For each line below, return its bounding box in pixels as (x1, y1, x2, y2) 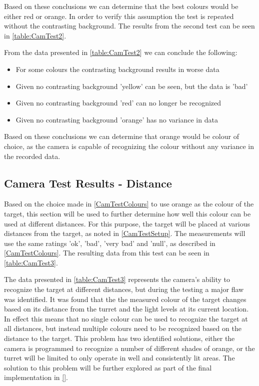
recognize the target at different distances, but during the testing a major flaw (4, 284, 244, 294)
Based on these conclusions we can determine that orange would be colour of (4, 131, 239, 141)
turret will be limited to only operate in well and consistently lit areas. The (4, 352, 235, 363)
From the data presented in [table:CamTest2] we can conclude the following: (4, 47, 237, 57)
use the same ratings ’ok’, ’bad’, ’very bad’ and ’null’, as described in (4, 237, 215, 248)
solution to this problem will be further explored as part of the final (4, 362, 212, 372)
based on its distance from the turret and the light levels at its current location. (4, 303, 249, 314)
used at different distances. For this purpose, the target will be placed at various (4, 218, 250, 228)
